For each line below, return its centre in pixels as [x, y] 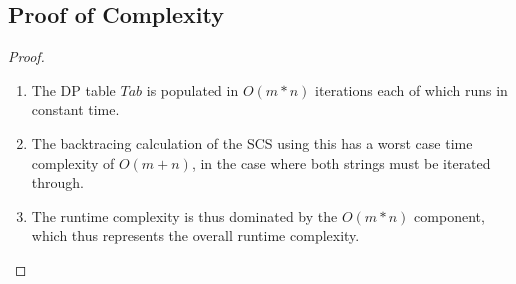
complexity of [73, 162]
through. [57, 182]
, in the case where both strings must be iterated [341, 162]
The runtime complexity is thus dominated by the [184, 215]
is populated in [192, 89]
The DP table [73, 89]
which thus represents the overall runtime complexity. [195, 235]
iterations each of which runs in [411, 89]
